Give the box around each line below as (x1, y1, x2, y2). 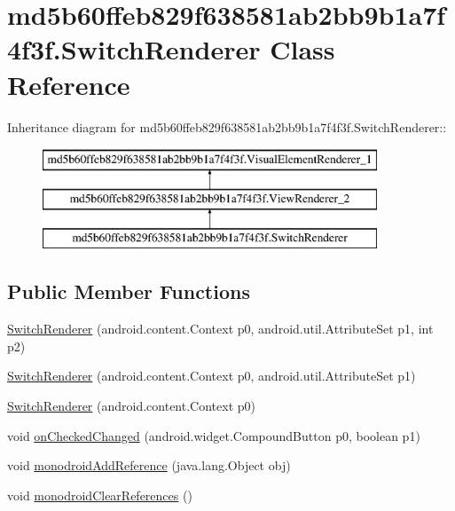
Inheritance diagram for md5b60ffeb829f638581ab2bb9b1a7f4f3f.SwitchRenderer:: (7, 117, 447, 136)
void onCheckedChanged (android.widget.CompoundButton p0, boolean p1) (7, 426, 420, 444)
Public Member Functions (7, 278, 250, 305)
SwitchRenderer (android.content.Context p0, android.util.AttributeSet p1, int (7, 319, 434, 338)
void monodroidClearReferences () (7, 485, 192, 504)
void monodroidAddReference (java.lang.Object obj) (7, 456, 291, 475)
